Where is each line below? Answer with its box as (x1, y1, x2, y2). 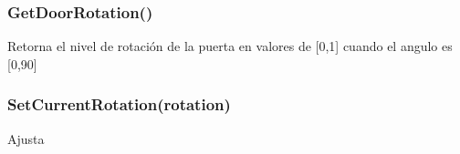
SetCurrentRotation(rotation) (7, 93, 231, 116)
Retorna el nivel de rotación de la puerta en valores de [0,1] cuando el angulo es (7, 36, 453, 56)
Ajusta (7, 128, 45, 148)
